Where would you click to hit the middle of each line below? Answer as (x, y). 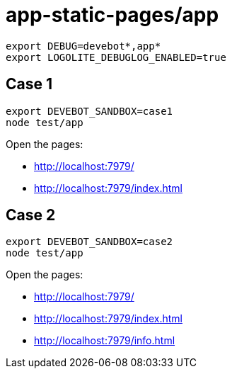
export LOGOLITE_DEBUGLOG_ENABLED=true (116, 57)
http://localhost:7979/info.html (105, 341)
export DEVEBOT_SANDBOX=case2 (89, 242)
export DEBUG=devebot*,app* (83, 46)
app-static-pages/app (112, 15)
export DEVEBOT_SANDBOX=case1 (89, 111)
